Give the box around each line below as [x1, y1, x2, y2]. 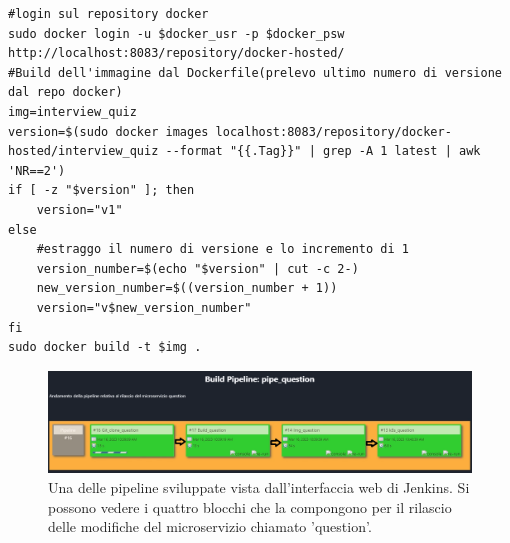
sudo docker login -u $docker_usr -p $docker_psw [8, 26, 345, 41]
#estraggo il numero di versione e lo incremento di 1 [36, 242, 409, 257]
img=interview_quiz [8, 104, 137, 119]
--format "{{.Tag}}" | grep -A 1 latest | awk [165, 144, 481, 159]
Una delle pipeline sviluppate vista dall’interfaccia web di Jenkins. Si [48, 476, 470, 497]
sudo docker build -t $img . [8, 340, 202, 355]
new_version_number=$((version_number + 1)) [36, 281, 338, 296]
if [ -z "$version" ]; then [8, 183, 195, 198]
